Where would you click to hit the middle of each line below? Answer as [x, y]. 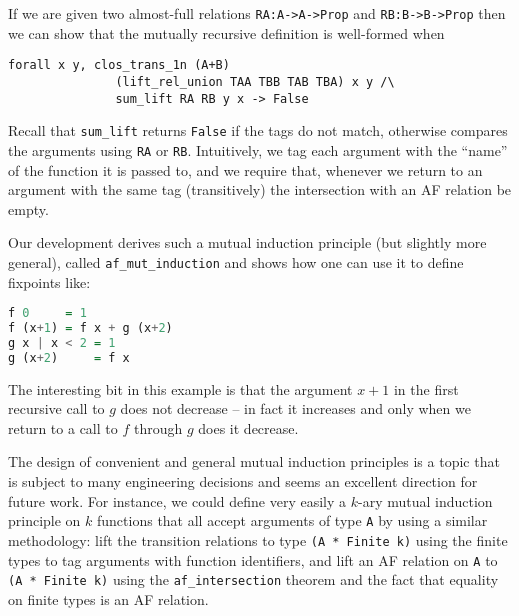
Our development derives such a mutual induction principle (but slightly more [247, 242]
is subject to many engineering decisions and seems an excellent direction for [243, 481]
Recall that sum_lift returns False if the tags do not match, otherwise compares [258, 130]
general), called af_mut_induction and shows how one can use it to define [236, 261]
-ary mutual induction [425, 500]
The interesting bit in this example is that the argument [180, 388]
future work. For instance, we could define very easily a [177, 500]
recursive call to [56, 408]
